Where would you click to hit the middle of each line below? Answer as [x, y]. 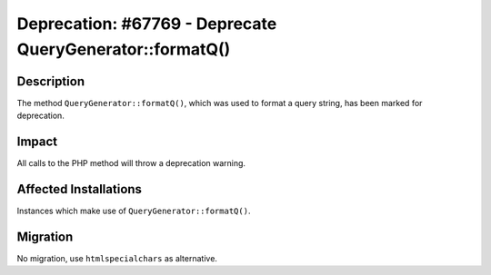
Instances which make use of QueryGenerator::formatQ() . [134, 211]
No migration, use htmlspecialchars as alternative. [117, 258]
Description [51, 81]
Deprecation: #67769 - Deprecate [147, 24]
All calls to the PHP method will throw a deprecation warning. [131, 163]
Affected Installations [80, 189]
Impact [37, 142]
